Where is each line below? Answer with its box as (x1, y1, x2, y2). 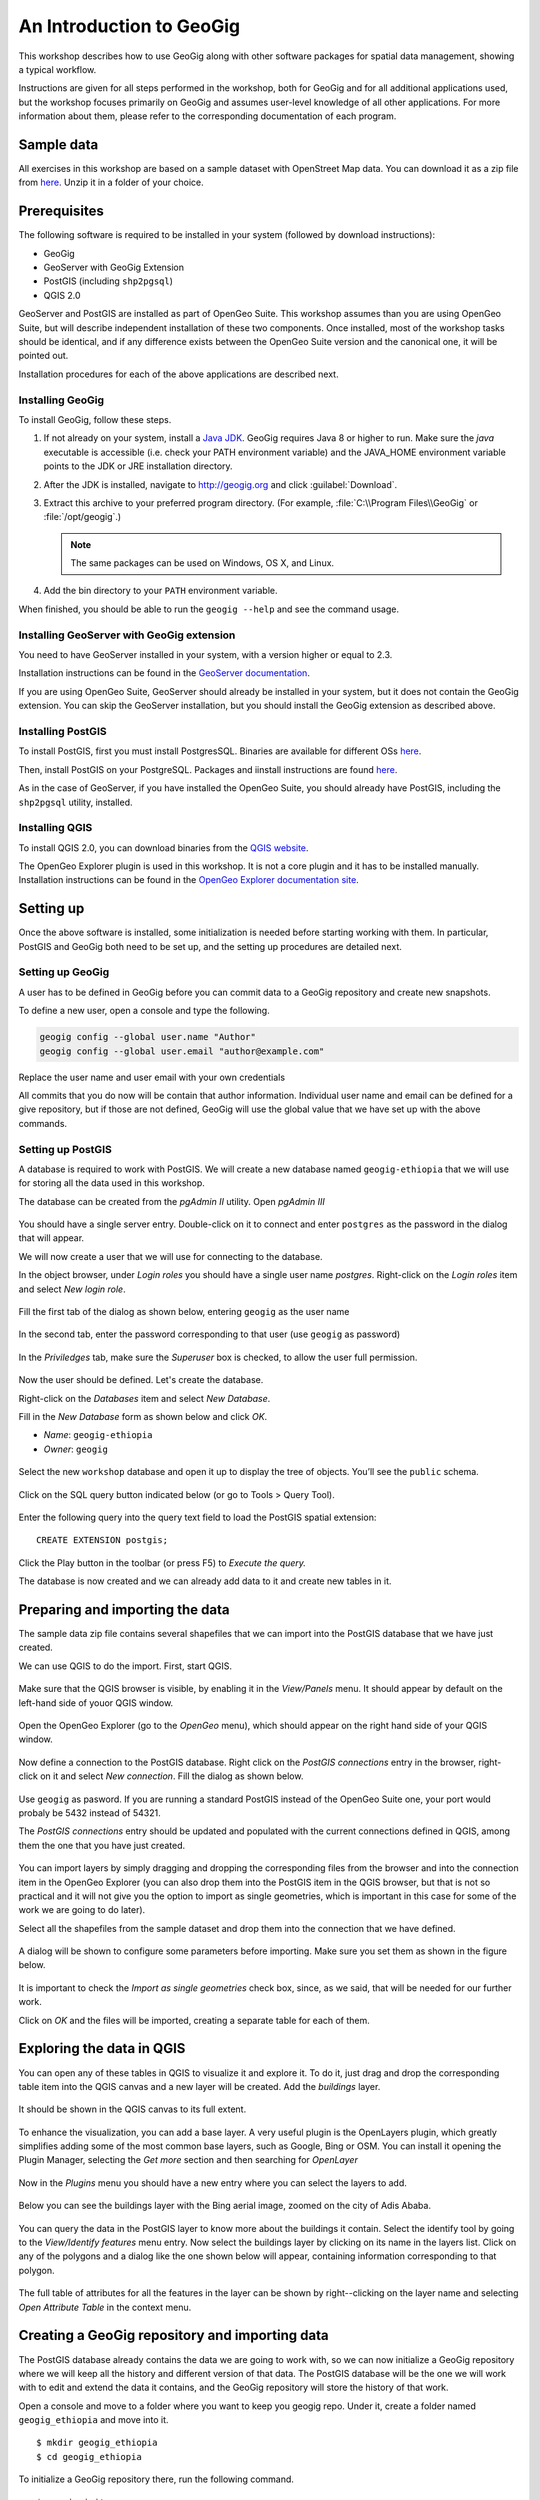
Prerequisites (18, 203, 104, 220)
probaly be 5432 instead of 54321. (18, 1806, 161, 1819)
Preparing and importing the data (18, 1601, 230, 1618)
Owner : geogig (43, 1443, 109, 1455)
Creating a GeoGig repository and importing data (18, 2327, 329, 2344)
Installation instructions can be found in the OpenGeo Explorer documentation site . (18, 874, 359, 886)
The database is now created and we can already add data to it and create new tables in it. (18, 1575, 392, 1587)
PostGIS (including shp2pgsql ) (43, 275, 174, 287)
